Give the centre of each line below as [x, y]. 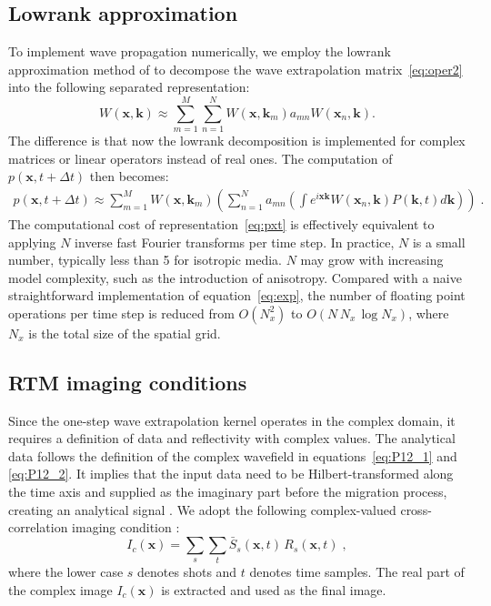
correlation [38, 527]
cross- [416, 509]
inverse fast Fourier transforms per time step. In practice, [235, 242]
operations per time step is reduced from [121, 313]
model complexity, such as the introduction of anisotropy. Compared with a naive [235, 277]
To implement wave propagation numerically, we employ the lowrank [200, 51]
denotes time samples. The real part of [357, 572]
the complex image [60, 589]
